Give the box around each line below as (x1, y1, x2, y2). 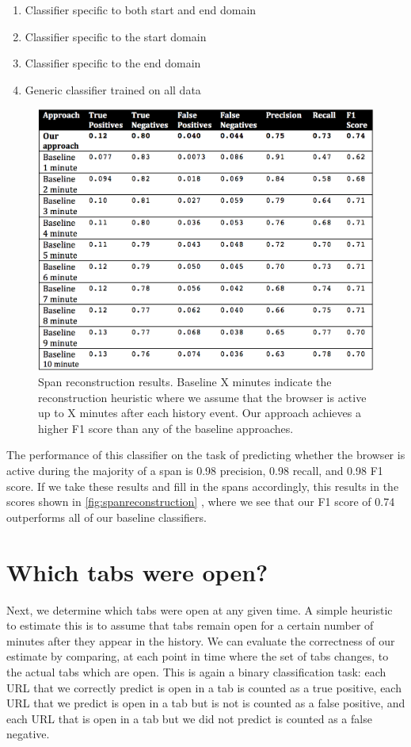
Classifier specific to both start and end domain (25, 2, 257, 17)
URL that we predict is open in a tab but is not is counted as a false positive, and (6, 695, 405, 711)
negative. (6, 726, 50, 742)
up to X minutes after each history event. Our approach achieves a (38, 404, 361, 421)
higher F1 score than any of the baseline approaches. (38, 419, 294, 436)
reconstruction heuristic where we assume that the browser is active (38, 389, 367, 405)
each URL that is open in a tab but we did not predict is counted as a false (6, 710, 372, 726)
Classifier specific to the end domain (25, 55, 201, 71)
